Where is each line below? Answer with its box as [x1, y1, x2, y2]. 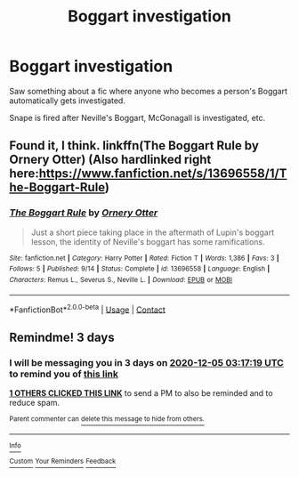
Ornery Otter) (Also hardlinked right [9, 152, 212, 167]
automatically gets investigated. [9, 95, 126, 106]
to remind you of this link [9, 368, 118, 380]
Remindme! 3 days [9, 329, 115, 344]
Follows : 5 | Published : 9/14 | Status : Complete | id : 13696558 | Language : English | [9, 264, 271, 273]
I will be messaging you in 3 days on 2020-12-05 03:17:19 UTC [9, 356, 285, 368]
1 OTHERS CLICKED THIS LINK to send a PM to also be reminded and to [9, 387, 273, 398]
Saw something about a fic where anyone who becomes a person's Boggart [9, 85, 287, 96]
